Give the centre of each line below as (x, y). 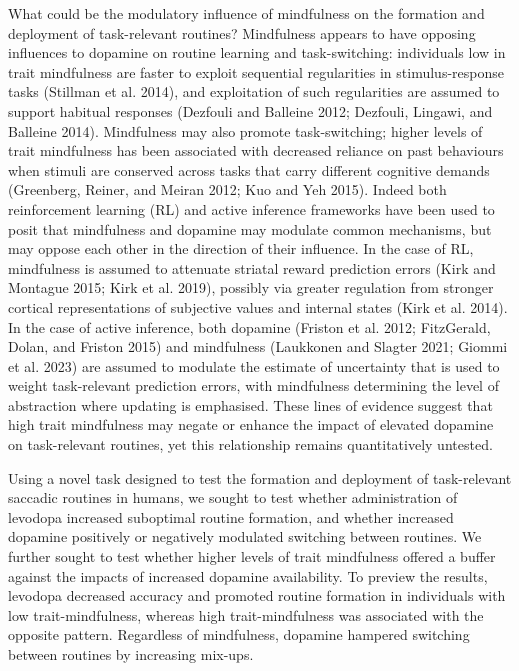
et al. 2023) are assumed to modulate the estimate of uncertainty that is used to (254, 365)
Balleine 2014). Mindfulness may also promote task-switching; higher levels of (245, 130)
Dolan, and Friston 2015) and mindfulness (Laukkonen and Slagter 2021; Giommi (258, 346)
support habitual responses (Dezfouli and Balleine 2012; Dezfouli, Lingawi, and (250, 110)
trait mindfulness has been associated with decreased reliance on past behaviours (256, 150)
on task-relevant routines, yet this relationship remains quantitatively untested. (250, 444)
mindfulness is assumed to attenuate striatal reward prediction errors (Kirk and (252, 267)
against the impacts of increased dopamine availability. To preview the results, (248, 575)
